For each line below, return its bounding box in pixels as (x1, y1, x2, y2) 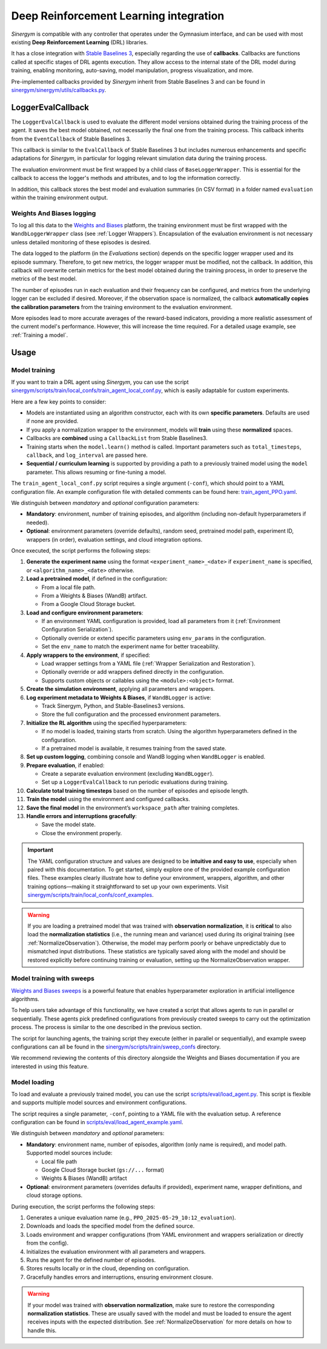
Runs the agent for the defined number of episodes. (26, 1256, 156, 1264)
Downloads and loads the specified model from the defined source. (26, 1222, 195, 1230)
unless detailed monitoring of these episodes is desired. (11, 238, 151, 245)
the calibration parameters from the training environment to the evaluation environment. (11, 303, 233, 310)
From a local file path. (41, 584, 96, 591)
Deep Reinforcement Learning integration (11, 9, 225, 22)
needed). (26, 519, 50, 526)
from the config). (26, 1239, 69, 1247)
